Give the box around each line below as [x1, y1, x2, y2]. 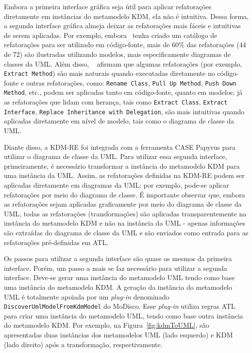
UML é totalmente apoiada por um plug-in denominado [4, 291, 169, 301]
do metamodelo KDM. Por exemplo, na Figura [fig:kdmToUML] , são [4, 320, 209, 330]
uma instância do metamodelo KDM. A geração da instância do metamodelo [4, 282, 232, 292]
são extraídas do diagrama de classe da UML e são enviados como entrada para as [4, 227, 249, 237]
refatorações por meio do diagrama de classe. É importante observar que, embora [4, 189, 245, 199]
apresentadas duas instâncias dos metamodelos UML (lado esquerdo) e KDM [4, 329, 233, 339]
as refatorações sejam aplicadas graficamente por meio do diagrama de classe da [4, 199, 242, 209]
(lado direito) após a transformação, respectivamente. [4, 339, 163, 349]
